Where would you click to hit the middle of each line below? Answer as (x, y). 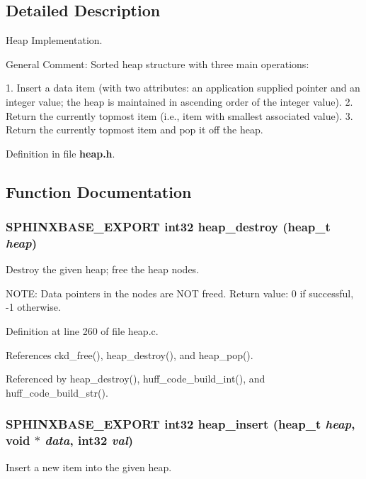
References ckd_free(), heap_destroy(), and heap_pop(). (130, 354)
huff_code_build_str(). (57, 392)
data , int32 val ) (89, 440)
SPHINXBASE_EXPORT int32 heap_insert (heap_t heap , (181, 424)
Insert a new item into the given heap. (89, 467)
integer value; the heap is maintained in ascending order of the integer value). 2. (179, 101)
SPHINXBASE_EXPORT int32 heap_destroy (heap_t (168, 227)
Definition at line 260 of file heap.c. (82, 331)
